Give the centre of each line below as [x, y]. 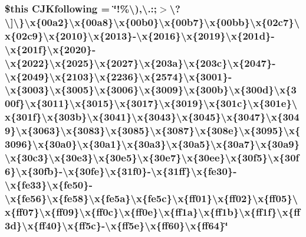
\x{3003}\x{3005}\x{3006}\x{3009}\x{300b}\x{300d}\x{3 [151, 90]
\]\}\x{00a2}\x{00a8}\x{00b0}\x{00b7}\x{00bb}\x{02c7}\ [152, 22]
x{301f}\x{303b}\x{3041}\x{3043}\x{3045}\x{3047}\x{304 [152, 117]
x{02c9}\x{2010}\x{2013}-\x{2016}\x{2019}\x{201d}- [140, 35]
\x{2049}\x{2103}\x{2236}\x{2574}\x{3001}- [119, 76]
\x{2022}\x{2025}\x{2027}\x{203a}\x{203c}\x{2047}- [140, 62]
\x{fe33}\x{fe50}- [49, 184]
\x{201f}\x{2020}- [50, 49]
